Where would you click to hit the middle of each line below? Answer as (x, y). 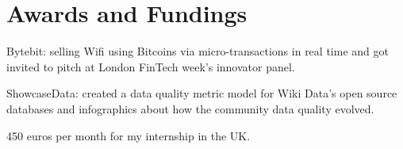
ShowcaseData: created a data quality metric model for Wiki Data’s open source (202, 93)
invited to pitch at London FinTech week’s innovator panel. (151, 66)
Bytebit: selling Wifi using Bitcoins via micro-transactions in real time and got (198, 51)
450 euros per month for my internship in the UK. (129, 135)
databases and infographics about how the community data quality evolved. (190, 108)
